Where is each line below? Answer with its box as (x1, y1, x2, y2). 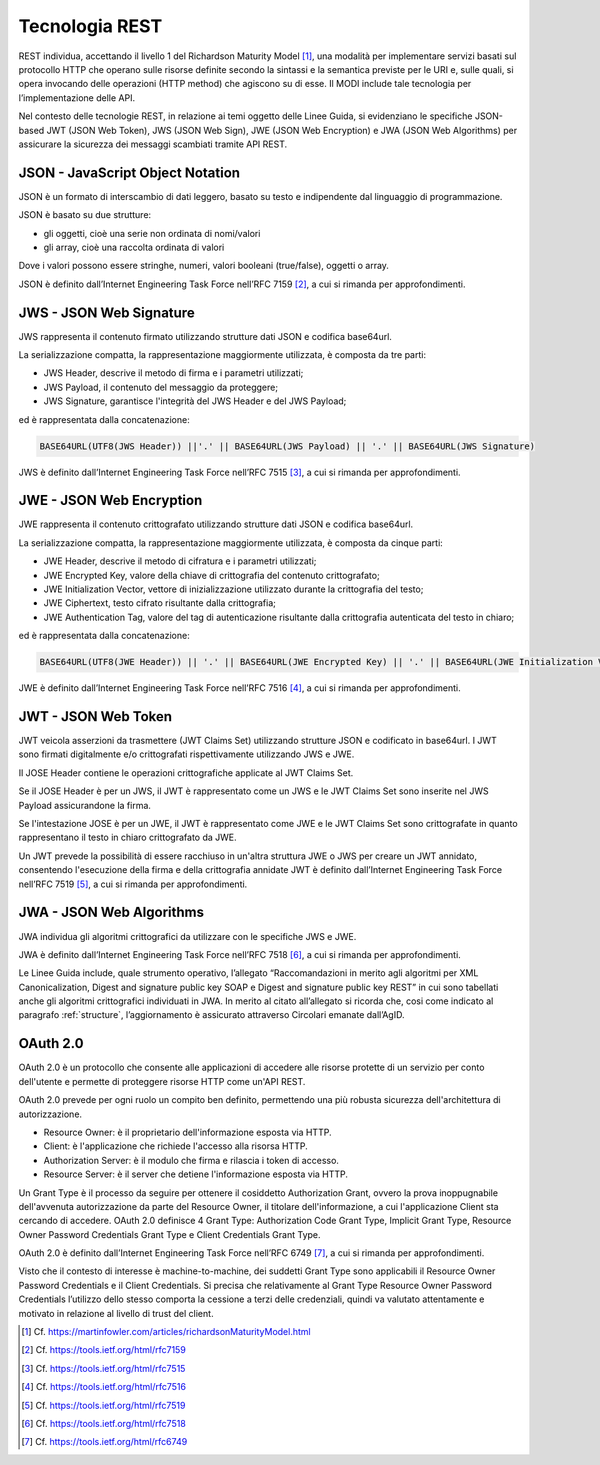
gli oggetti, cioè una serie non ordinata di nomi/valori (43, 227, 261, 239)
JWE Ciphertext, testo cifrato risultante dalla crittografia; (43, 597, 277, 609)
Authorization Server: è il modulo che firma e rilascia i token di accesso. (43, 1154, 340, 1166)
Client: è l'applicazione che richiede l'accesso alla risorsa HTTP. (43, 1140, 309, 1152)
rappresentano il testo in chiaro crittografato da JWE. (18, 831, 237, 844)
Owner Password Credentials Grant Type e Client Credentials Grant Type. (18, 1228, 321, 1240)
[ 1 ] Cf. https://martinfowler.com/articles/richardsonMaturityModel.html (21, 1326, 311, 1338)
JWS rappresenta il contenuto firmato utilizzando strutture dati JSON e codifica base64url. (18, 330, 392, 342)
